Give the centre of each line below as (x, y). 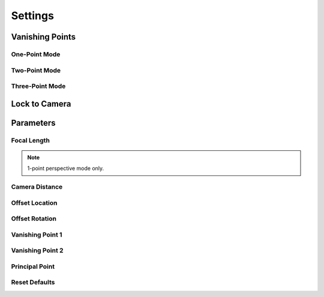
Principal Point (33, 266)
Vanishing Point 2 (37, 250)
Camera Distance (37, 187)
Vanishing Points (43, 37)
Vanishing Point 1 (37, 235)
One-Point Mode (36, 54)
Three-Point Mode (38, 86)
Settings (32, 16)
